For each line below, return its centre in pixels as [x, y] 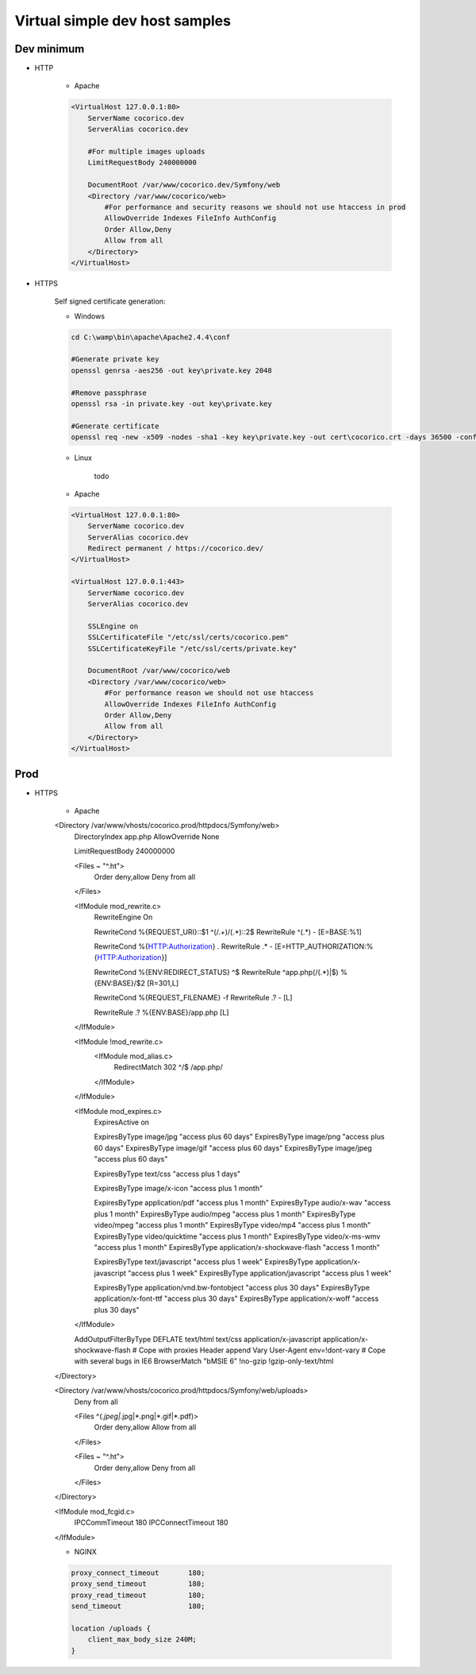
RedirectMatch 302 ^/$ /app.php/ [168, 1067]
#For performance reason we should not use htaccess [209, 693]
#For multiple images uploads [146, 151]
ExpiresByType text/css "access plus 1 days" [167, 1174]
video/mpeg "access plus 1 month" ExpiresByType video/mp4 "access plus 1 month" [232, 1225]
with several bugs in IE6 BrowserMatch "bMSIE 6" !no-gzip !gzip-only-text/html [204, 1361]
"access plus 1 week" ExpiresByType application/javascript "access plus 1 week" [259, 1273]
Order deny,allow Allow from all [145, 1427]
